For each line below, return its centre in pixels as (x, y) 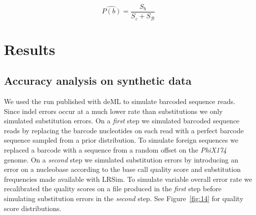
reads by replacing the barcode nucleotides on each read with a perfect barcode (124, 130)
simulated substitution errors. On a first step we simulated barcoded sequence (122, 121)
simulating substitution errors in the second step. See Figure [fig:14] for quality (124, 198)
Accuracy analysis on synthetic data (98, 81)
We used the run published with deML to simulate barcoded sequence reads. (120, 101)
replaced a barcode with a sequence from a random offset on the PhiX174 (115, 150)
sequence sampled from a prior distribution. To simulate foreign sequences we (121, 140)
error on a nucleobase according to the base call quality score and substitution (122, 169)
